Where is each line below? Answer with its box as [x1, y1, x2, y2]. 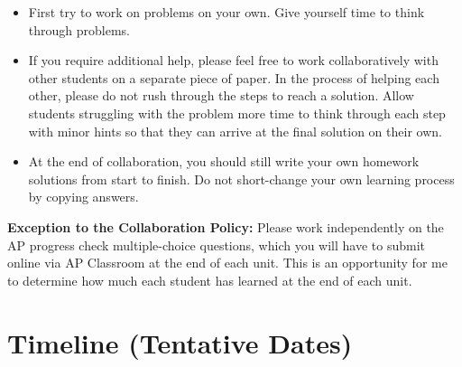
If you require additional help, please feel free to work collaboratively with [28, 51, 439, 70]
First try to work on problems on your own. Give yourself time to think [28, 3, 425, 21]
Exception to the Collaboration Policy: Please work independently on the [7, 217, 444, 236]
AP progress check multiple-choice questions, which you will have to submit [7, 235, 426, 254]
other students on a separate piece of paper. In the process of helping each [28, 68, 439, 87]
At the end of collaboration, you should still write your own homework [28, 152, 420, 171]
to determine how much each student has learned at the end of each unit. [7, 270, 412, 289]
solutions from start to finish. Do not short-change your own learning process [28, 169, 455, 188]
